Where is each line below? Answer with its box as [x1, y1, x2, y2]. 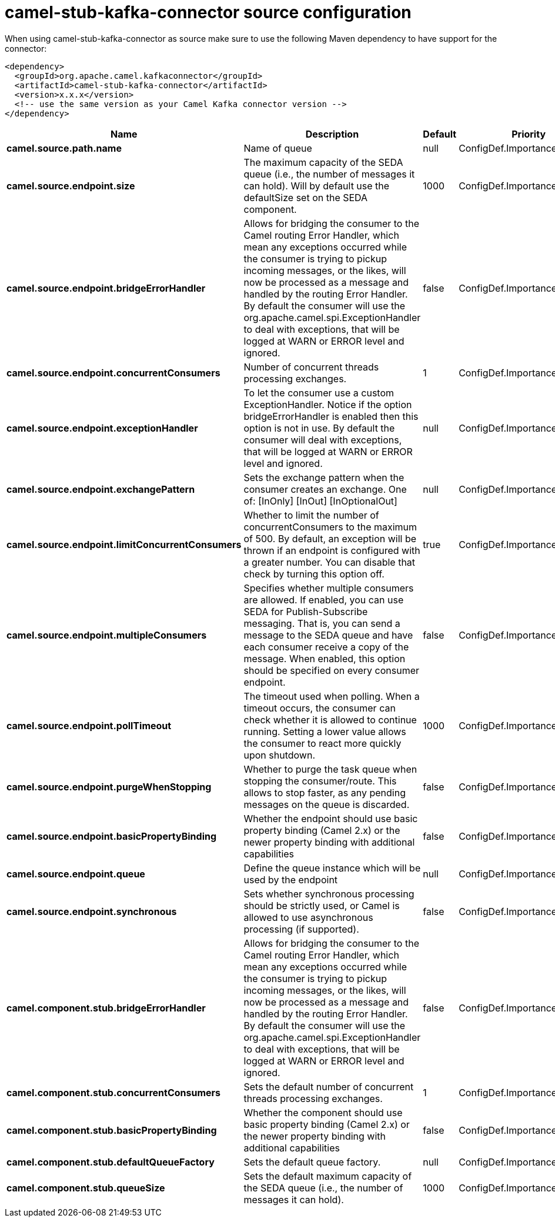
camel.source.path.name [6, 142, 122, 154]
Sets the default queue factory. [243, 1156, 381, 1168]
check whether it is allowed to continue [243, 713, 417, 726]
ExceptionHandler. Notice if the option [243, 398, 412, 410]
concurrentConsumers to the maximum [243, 520, 417, 533]
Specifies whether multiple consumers [243, 582, 414, 594]
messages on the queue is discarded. [243, 798, 410, 810]
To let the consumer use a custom [243, 386, 394, 399]
